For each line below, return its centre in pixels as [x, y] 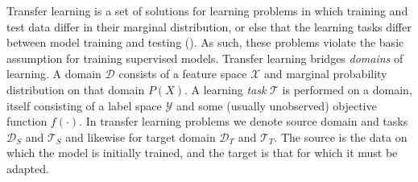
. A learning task [226, 89]
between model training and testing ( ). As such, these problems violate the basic [205, 42]
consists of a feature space [183, 74]
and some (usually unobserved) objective [276, 105]
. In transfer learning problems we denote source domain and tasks [244, 121]
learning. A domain [54, 74]
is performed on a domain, [347, 89]
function [27, 121]
